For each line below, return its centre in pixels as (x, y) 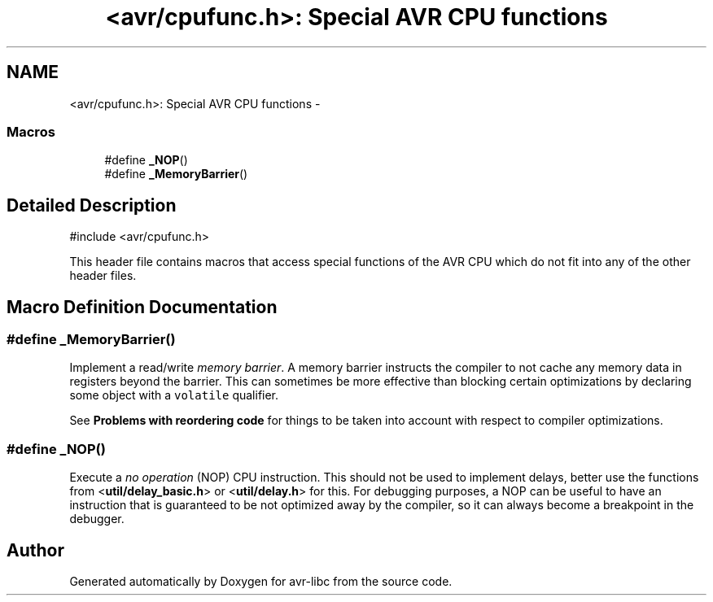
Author (35, 550)
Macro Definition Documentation (142, 307)
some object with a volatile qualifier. (174, 395)
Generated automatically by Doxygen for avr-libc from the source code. (261, 581)
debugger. (97, 519)
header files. (103, 276)
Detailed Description (92, 205)
